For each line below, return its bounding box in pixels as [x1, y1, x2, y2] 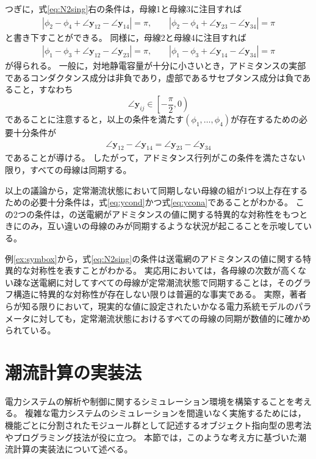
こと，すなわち [13, 83, 73, 96]
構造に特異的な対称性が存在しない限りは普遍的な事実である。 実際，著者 [13, 288, 307, 301]
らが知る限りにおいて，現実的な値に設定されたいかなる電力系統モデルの [5, 299, 295, 312]
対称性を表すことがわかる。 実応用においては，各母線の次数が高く [30, 264, 298, 277]
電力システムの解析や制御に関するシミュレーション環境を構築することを [5, 394, 295, 407]
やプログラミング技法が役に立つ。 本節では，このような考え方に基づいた [5, 430, 298, 443]
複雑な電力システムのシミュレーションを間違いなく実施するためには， [24, 407, 306, 419]
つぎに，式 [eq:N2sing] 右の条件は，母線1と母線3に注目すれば [5, 2, 242, 15]
